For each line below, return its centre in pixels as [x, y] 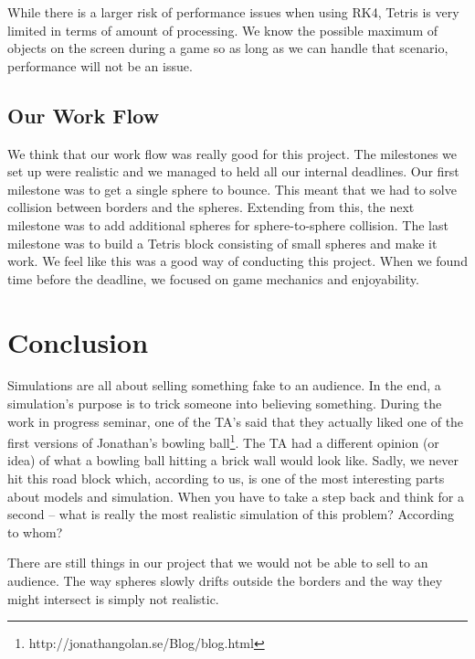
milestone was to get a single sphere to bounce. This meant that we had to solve [232, 189]
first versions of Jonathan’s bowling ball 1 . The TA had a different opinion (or [223, 441]
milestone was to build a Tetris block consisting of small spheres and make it [222, 243]
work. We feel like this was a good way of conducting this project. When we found [237, 261]
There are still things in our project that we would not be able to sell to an [218, 563]
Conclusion [78, 341]
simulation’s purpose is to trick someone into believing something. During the [225, 404]
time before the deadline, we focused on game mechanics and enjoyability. [213, 278]
